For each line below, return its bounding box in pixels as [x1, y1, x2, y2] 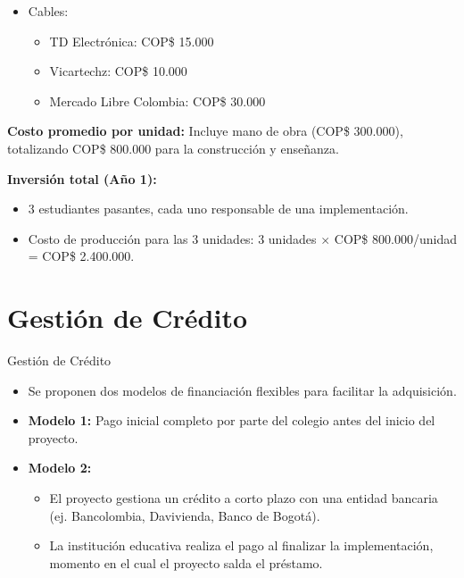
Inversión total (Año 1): [7, 169, 157, 188]
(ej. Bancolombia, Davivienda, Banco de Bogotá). [49, 506, 320, 524]
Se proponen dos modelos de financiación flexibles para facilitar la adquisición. [28, 381, 457, 399]
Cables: [28, 2, 69, 20]
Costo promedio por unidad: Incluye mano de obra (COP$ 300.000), [7, 121, 403, 140]
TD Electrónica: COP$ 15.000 [49, 31, 214, 50]
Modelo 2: [28, 458, 92, 477]
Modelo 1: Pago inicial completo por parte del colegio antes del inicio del [28, 411, 435, 430]
